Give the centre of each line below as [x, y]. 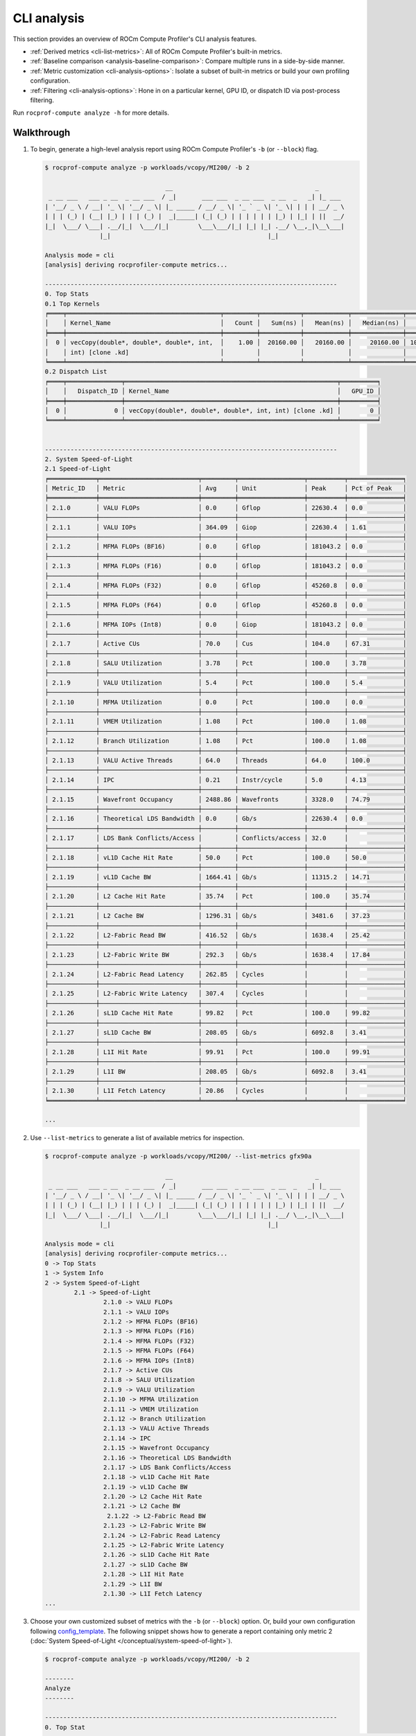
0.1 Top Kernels [72, 303]
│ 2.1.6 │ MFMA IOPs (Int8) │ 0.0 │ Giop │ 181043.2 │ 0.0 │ [226, 624]
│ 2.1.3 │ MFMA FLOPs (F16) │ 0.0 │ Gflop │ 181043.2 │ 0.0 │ [226, 566]
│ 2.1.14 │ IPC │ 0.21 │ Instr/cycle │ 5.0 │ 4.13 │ [226, 780]
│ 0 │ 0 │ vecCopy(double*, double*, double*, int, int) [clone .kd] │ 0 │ [213, 410]
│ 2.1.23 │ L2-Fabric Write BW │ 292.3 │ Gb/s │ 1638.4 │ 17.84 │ [226, 954]
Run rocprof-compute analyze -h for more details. [91, 113]
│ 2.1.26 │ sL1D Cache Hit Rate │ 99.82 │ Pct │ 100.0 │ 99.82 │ [226, 1013]
